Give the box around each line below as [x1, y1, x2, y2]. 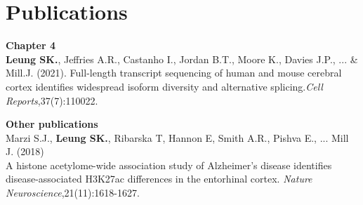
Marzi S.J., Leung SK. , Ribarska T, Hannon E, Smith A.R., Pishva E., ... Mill [6, 130, 349, 145]
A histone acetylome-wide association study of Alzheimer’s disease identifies [6, 157, 332, 172]
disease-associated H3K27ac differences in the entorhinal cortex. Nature [6, 171, 312, 186]
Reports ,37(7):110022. [6, 93, 98, 107]
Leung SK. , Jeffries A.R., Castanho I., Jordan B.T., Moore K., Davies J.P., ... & [6, 51, 358, 66]
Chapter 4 [6, 38, 56, 53]
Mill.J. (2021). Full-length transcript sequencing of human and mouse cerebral [6, 65, 342, 80]
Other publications [6, 117, 98, 131]
